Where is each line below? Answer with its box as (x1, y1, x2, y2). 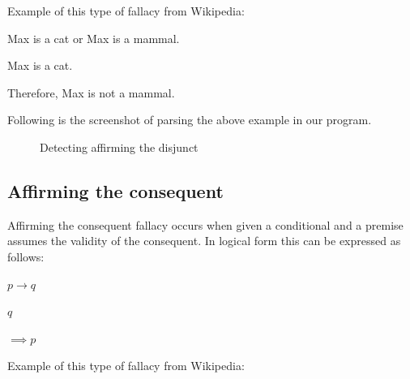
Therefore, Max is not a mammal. (7, 84, 175, 101)
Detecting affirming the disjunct (40, 138, 199, 155)
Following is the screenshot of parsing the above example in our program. (7, 111, 372, 128)
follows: (7, 248, 45, 265)
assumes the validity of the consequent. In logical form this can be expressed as (7, 232, 401, 249)
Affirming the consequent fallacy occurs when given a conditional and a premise (7, 216, 404, 233)
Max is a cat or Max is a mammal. (7, 29, 180, 46)
